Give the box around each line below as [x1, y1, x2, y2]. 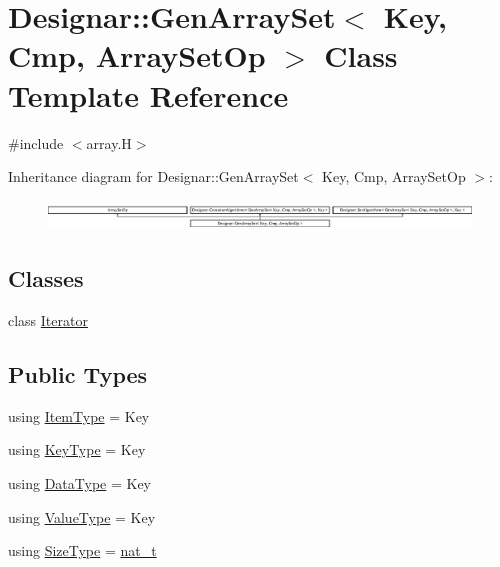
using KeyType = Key [8, 439, 146, 460]
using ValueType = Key [8, 506, 156, 527]
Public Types [8, 359, 148, 390]
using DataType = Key [8, 473, 152, 494]
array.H [86, 132, 132, 153]
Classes [8, 263, 84, 294]
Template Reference [8, 74, 289, 115]
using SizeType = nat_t [8, 540, 157, 561]
